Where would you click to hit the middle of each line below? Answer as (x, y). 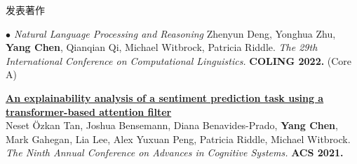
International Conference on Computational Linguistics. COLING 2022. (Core (179, 60)
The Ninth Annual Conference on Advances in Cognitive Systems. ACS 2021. (175, 152)
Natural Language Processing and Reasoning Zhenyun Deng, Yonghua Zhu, (175, 33)
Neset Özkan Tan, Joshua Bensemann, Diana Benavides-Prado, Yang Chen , (172, 125)
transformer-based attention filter (89, 111)
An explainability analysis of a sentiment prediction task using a (165, 97)
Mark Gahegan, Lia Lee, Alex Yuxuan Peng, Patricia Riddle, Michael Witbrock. (178, 139)
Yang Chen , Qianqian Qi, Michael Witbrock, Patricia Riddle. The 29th (162, 47)
